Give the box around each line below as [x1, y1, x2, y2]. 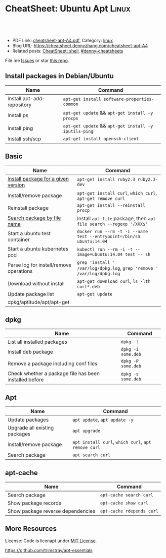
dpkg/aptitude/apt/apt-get [7, 299, 70, 306]
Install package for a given [7, 175, 69, 182]
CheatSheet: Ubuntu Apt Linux [5, 3, 131, 14]
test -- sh [125, 251, 151, 257]
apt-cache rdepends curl [100, 508, 159, 514]
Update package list [7, 291, 54, 298]
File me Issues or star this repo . [5, 58, 69, 63]
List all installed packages [7, 338, 68, 345]
